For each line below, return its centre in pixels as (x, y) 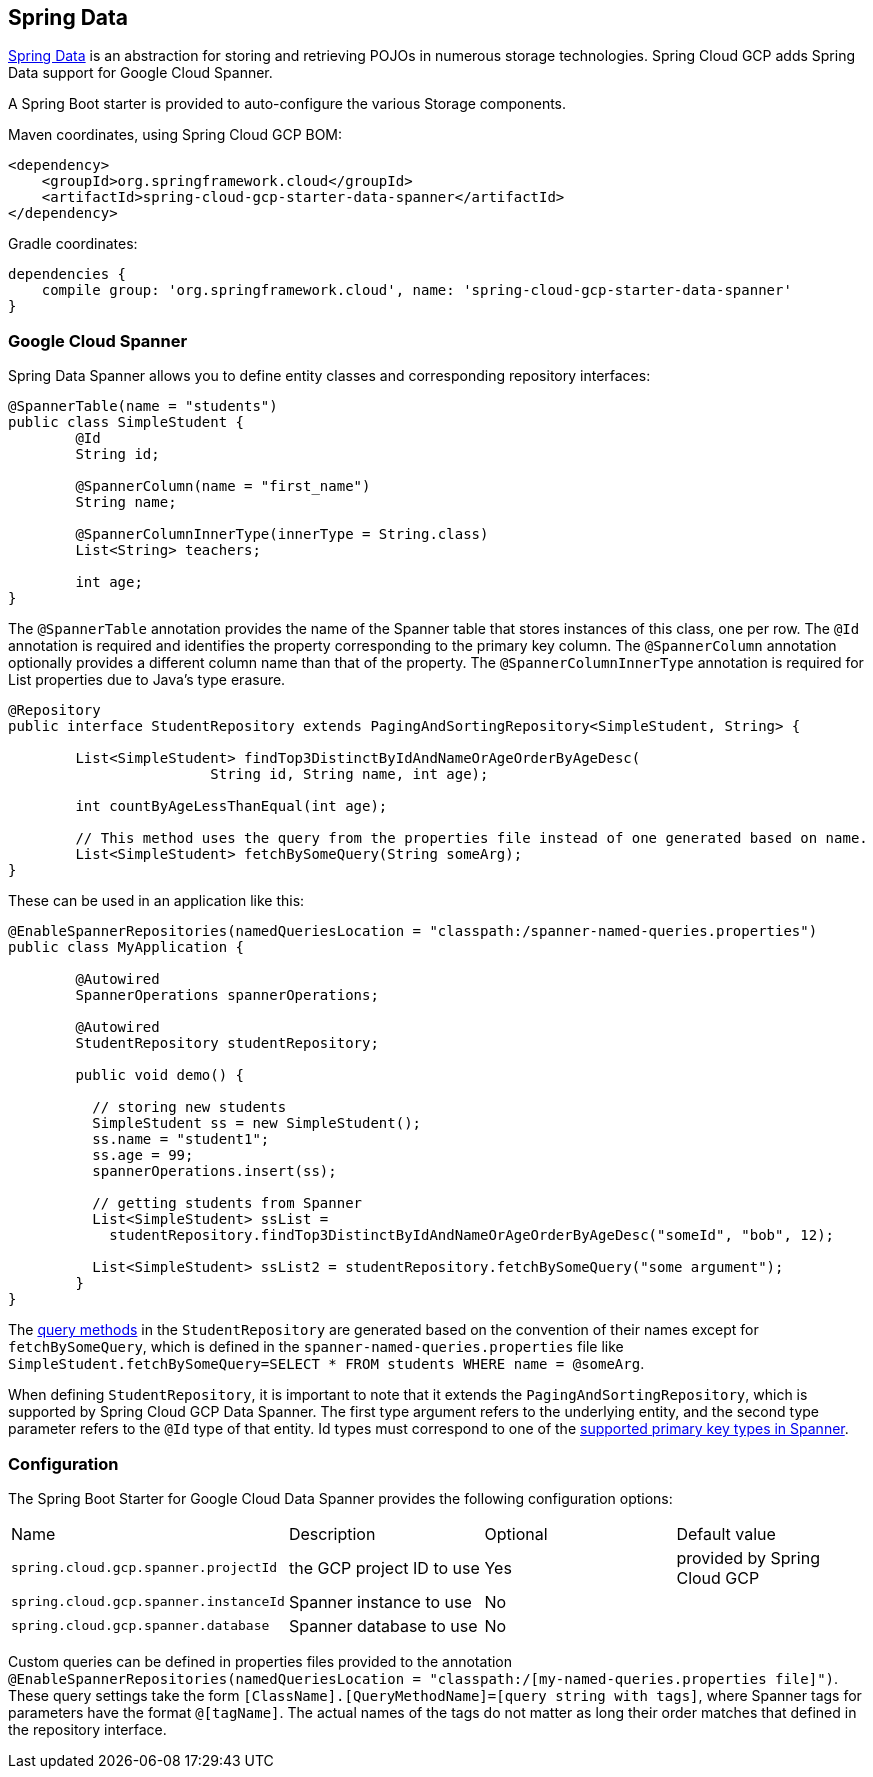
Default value (726, 1533)
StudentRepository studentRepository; (227, 1043)
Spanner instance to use (380, 1601)
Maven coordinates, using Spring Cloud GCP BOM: (175, 135)
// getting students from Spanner (227, 1203)
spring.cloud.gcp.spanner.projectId (144, 1568)
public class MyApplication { (126, 947)
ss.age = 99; (143, 1155)
